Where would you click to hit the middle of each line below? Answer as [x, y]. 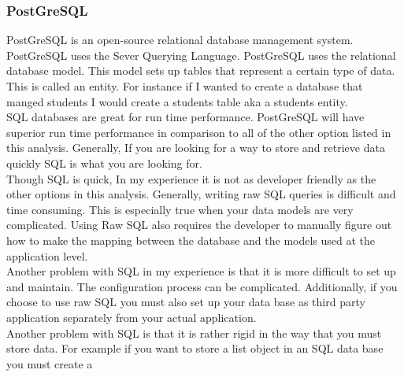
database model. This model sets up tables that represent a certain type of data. [201, 70]
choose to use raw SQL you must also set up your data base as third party [186, 302]
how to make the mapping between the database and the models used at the [191, 240]
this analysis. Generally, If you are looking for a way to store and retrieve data [196, 148]
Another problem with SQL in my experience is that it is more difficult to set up [201, 271]
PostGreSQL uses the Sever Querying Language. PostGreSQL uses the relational [201, 55]
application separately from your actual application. [132, 317]
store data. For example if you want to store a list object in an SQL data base [195, 348]
